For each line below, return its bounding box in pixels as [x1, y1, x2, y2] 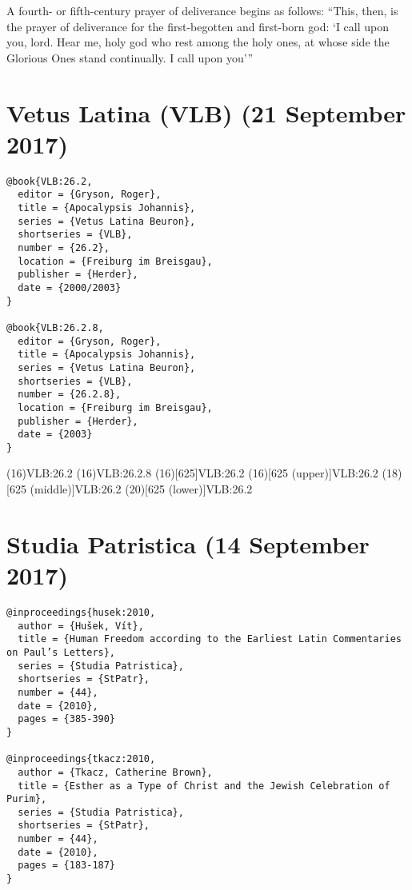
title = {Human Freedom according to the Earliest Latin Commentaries [18, 633, 402, 645]
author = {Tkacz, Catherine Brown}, [18, 766, 213, 778]
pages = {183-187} [18, 860, 116, 872]
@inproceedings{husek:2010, [6, 606, 156, 618]
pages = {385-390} [18, 713, 116, 725]
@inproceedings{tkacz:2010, [6, 753, 156, 765]
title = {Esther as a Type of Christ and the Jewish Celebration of [18, 780, 390, 792]
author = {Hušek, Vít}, [18, 620, 144, 632]
